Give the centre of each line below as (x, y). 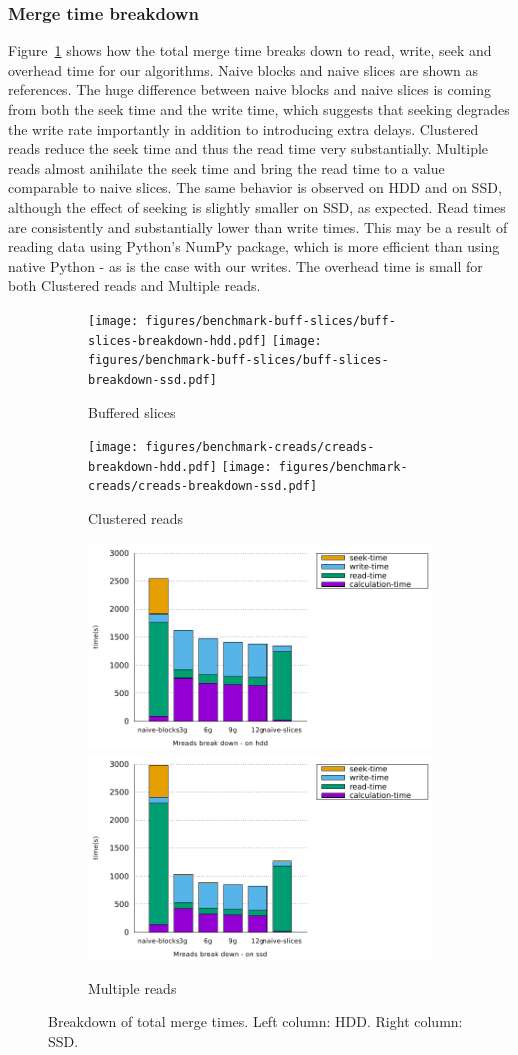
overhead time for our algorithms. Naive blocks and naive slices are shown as (243, 69)
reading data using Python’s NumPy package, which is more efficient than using (254, 246)
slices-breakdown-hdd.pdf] (177, 340)
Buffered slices (132, 411)
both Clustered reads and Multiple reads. (134, 285)
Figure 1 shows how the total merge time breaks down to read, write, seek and (250, 50)
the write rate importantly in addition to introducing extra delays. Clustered (243, 128)
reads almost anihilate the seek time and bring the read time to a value (226, 167)
